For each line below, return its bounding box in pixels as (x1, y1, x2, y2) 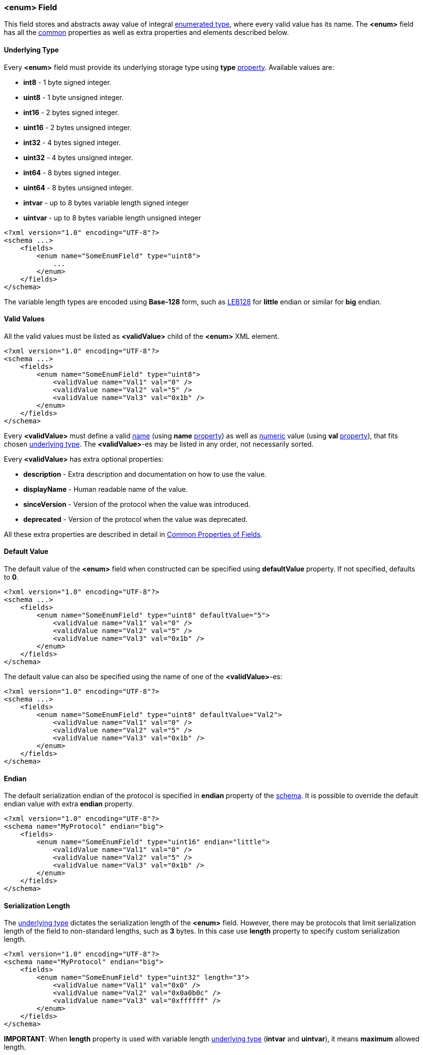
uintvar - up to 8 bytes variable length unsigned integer (23, 213, 201, 222)
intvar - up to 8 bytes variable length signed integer (23, 198, 189, 207)
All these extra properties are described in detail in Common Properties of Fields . (4, 530, 262, 538)
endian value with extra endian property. (4, 800, 134, 808)
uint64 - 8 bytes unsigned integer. (23, 183, 133, 192)
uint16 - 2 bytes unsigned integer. (23, 123, 131, 132)
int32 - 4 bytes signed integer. (23, 138, 121, 147)
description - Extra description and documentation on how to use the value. (23, 469, 267, 478)
